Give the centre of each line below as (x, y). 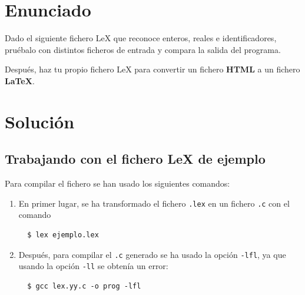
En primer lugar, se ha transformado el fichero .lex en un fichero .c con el (154, 203)
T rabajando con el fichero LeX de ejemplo (135, 159)
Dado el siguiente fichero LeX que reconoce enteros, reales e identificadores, (141, 38)
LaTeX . (20, 80)
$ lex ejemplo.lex (63, 235)
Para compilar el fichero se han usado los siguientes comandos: (117, 183)
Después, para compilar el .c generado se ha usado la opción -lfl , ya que (152, 254)
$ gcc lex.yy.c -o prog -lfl (84, 286)
